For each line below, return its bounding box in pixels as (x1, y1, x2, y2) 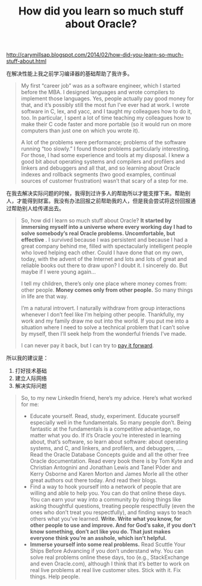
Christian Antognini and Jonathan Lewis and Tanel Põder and (29, 464, 182, 471)
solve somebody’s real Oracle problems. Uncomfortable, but (20, 230, 176, 237)
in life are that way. (20, 293, 68, 300)
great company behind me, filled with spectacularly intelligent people (20, 243, 192, 250)
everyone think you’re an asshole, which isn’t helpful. (29, 535, 167, 542)
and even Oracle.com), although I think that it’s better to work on (29, 560, 190, 567)
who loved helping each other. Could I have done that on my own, (20, 249, 184, 256)
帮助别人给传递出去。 (11, 205, 64, 212)
